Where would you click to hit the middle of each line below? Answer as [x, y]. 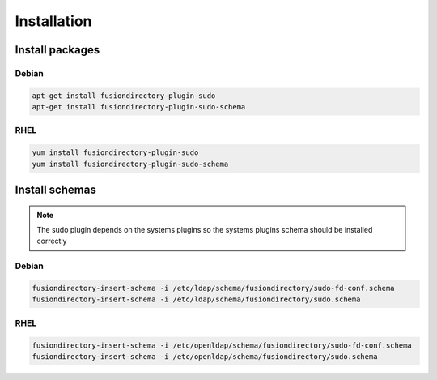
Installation [53, 21]
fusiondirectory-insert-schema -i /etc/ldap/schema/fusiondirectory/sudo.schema [196, 299]
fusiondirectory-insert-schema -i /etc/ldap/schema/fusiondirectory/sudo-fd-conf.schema [214, 288]
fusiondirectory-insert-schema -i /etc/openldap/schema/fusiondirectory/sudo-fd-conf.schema [222, 345]
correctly [52, 241]
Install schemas [55, 190]
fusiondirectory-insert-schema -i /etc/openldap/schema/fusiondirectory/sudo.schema [205, 356]
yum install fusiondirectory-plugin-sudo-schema [130, 164]
